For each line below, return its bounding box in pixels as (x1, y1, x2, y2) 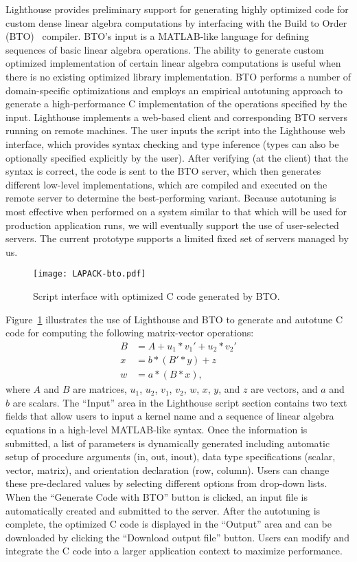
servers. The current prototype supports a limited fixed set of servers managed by (5, 231, 349, 246)
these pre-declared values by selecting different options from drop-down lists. (5, 476, 327, 490)
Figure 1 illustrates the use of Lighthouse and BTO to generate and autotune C (5, 312, 343, 326)
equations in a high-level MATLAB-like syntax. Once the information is (5, 422, 308, 437)
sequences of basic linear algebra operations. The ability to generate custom (5, 42, 324, 56)
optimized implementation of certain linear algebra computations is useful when (5, 56, 341, 70)
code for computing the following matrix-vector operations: (5, 325, 254, 340)
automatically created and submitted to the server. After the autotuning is (5, 503, 321, 517)
